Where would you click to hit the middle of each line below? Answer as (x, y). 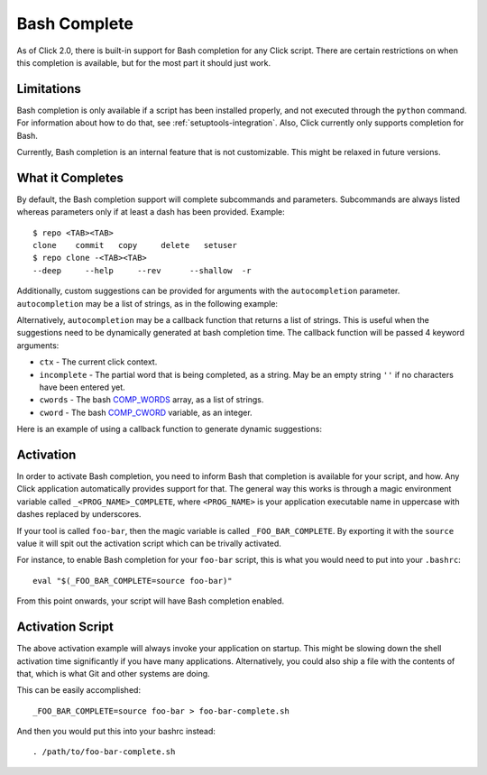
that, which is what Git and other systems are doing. (114, 673)
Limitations (49, 89)
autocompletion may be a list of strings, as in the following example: (147, 303)
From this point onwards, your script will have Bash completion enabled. (151, 601)
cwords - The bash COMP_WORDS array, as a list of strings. (152, 400)
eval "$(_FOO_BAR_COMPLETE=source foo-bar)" (133, 581)
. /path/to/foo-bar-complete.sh (104, 752)
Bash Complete (75, 23)
